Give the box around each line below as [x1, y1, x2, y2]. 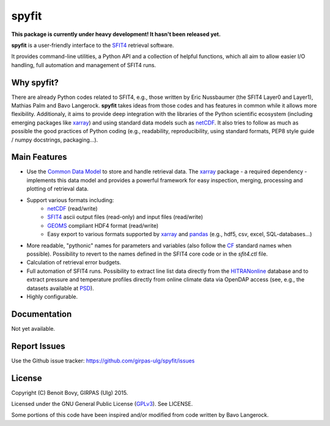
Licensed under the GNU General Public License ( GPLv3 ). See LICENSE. [11, 400, 193, 408]
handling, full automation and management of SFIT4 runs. [11, 61, 156, 68]
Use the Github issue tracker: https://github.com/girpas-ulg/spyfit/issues [11, 357, 195, 364]
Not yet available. [11, 325, 55, 332]
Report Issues [11, 341, 65, 351]
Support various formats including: [26, 196, 114, 204]
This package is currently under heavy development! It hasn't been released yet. [11, 31, 221, 38]
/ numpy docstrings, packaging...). [11, 136, 98, 143]
